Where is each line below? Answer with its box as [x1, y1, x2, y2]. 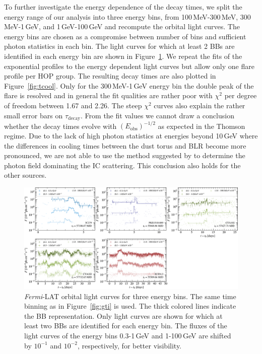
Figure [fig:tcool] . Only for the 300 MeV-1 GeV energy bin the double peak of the [4, 80, 254, 91]
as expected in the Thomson [158, 120, 245, 131]
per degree [224, 90, 257, 101]
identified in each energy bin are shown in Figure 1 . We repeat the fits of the [4, 50, 242, 61]
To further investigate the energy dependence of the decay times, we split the [4, 2, 242, 12]
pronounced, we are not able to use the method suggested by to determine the [4, 150, 245, 161]
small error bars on [4, 110, 63, 120]
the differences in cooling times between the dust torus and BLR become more [4, 140, 246, 151]
